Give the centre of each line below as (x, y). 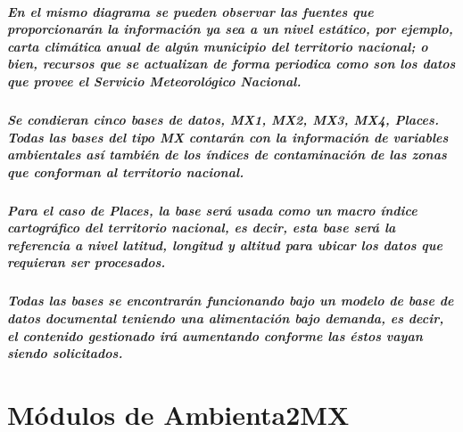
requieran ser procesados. (87, 262)
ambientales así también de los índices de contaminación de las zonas (227, 155)
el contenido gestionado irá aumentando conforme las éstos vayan (215, 335)
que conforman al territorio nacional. (126, 171)
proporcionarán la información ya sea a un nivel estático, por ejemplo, (230, 29)
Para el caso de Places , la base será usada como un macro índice (212, 210)
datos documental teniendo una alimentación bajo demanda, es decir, (226, 318)
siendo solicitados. (65, 353)
